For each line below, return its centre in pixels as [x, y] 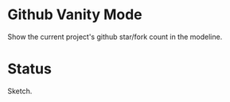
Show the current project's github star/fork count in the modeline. [115, 37]
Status [30, 69]
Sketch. [20, 91]
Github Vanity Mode [75, 15]
